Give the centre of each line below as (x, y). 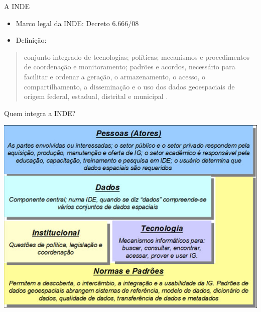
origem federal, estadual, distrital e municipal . (96, 96)
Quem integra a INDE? (40, 113)
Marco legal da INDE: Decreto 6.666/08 (77, 23)
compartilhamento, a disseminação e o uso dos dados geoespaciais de (129, 86)
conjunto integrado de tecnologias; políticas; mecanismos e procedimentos (137, 57)
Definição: (31, 40)
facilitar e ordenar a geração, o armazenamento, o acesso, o (114, 76)
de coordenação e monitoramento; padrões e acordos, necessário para (129, 67)
